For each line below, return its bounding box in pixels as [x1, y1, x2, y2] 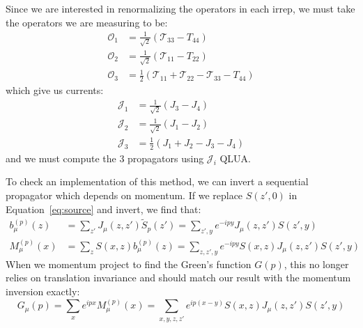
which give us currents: [6, 83, 104, 97]
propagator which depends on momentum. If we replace [6, 187, 243, 202]
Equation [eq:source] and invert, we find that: [6, 201, 201, 216]
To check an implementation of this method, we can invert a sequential [6, 174, 309, 189]
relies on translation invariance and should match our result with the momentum [6, 270, 351, 285]
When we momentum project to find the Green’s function [6, 256, 252, 271]
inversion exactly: [6, 283, 80, 298]
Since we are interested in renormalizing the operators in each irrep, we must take [6, 1, 355, 15]
